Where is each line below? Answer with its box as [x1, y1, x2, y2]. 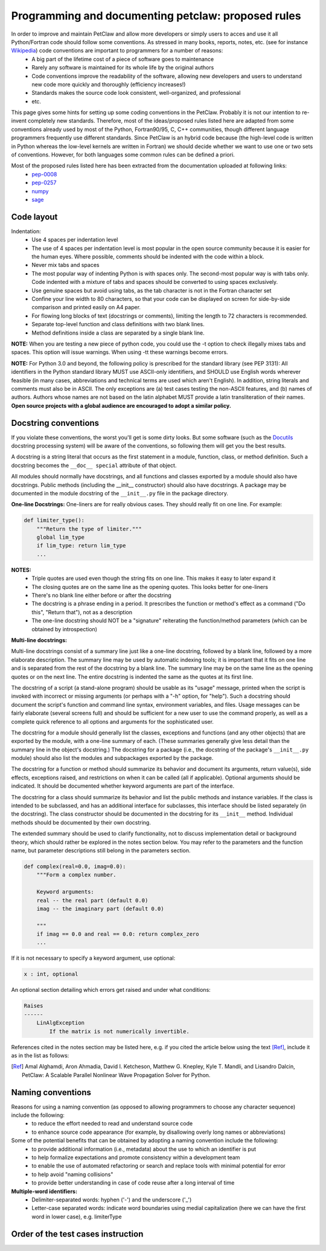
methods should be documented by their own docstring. [11, 818, 151, 826]
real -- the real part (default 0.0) [36, 897, 149, 904]
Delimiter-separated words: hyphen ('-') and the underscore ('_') [31, 1196, 192, 1203]
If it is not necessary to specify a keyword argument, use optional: [11, 954, 176, 962]
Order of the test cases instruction [11, 1229, 144, 1239]
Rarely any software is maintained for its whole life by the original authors [31, 64, 214, 71]
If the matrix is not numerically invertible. [49, 1027, 190, 1035]
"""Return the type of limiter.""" [36, 526, 142, 532]
